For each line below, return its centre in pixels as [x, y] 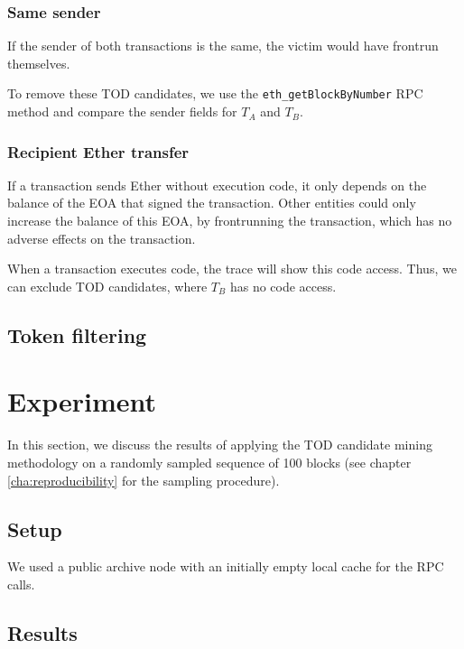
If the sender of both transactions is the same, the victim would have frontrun [223, 46]
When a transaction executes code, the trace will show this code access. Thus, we [232, 269]
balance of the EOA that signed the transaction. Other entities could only [212, 203]
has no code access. [283, 286]
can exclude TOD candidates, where [107, 286]
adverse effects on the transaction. [102, 238]
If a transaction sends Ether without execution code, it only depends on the [217, 185]
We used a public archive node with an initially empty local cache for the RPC [226, 566]
